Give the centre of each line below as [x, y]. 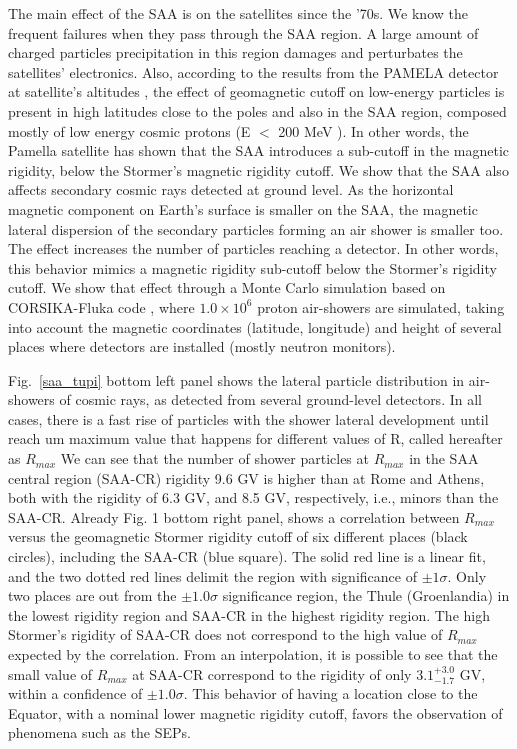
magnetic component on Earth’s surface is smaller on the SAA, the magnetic [243, 208]
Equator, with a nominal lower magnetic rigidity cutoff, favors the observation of [255, 712]
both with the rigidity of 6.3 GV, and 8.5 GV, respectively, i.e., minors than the [253, 497]
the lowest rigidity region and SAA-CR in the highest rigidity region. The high [249, 614]
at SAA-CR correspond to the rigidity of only [272, 673]
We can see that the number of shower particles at [214, 458]
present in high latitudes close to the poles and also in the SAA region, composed [257, 110]
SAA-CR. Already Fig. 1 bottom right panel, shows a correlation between [234, 516]
